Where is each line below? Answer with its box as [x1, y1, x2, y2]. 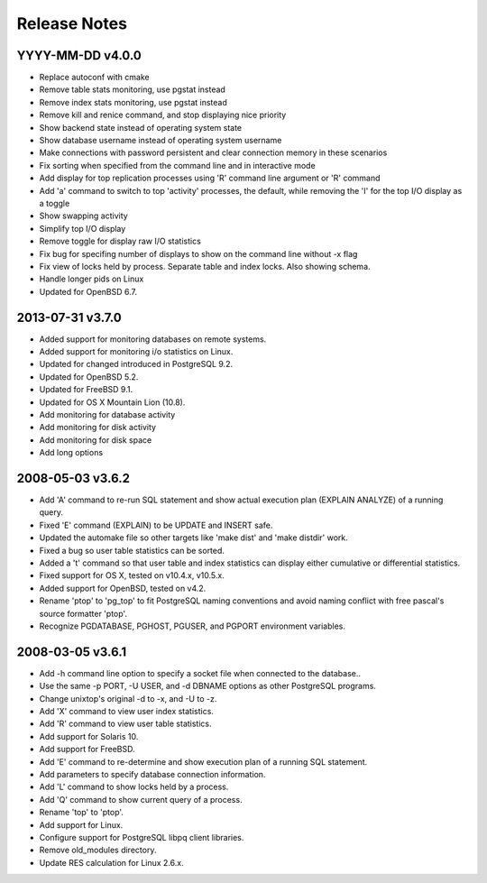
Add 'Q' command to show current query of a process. [39, 794, 243, 805]
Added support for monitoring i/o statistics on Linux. [39, 346, 234, 356]
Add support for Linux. [39, 819, 124, 830]
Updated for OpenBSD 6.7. [39, 286, 138, 297]
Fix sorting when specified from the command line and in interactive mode [39, 160, 316, 170]
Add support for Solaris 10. [39, 731, 139, 741]
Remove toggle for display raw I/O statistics [39, 235, 202, 247]
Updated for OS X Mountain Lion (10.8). [39, 397, 186, 408]
